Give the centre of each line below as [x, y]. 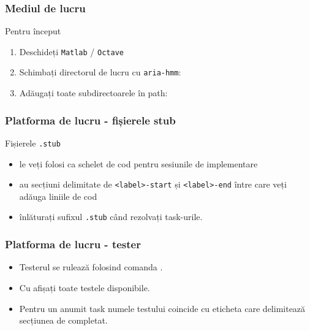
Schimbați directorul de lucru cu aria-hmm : [100, 72]
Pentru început [33, 31]
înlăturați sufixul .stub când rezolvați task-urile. [111, 217]
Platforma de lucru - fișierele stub [90, 120]
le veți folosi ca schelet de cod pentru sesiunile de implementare [138, 163]
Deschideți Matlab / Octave [71, 51]
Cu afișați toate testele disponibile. [85, 287]
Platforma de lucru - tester [73, 244]
